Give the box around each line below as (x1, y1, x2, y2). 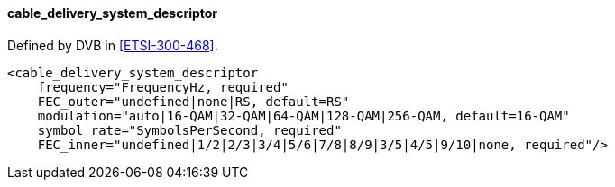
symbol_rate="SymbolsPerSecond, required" (37, 122, 342, 138)
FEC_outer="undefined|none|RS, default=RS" (37, 93, 350, 109)
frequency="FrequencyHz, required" (37, 79, 289, 94)
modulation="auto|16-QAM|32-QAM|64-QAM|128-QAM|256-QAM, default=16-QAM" (37, 108, 570, 123)
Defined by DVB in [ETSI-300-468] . (7, 37, 218, 53)
